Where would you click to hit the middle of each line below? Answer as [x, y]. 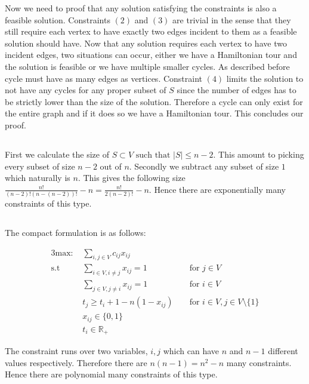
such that [153, 155]
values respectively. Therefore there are [76, 362]
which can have [191, 351]
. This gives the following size [132, 178]
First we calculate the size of [57, 154]
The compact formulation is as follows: [75, 232]
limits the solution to [265, 78]
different [283, 351]
